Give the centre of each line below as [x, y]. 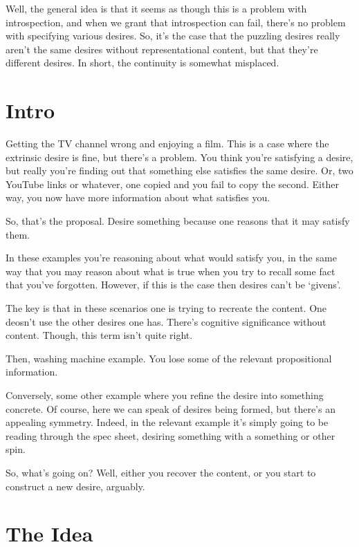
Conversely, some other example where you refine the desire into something [165, 395]
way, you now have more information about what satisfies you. [138, 197]
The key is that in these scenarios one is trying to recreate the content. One [166, 308]
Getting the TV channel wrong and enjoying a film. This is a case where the [167, 143]
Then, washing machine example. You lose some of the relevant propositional [169, 358]
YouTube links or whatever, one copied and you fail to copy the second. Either [172, 184]
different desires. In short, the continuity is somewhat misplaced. [142, 63]
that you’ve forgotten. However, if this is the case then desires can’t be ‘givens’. [173, 285]
